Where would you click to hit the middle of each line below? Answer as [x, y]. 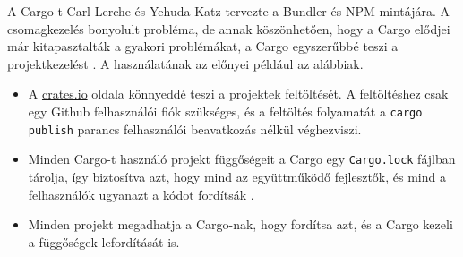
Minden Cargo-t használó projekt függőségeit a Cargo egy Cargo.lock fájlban [242, 159]
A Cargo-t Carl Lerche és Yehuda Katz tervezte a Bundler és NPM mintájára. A [229, 11]
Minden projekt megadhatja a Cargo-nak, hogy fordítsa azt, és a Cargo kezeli [240, 224]
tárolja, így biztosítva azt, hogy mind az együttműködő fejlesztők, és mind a [237, 176]
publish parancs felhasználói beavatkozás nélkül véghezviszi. [195, 128]
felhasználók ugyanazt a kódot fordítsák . [141, 194]
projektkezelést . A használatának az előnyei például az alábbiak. [185, 63]
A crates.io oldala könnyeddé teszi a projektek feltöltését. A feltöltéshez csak [238, 94]
